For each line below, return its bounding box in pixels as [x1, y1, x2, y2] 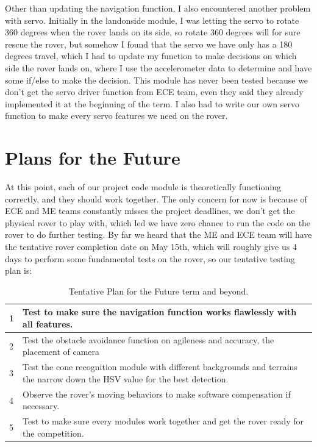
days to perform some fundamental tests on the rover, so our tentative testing [5, 252, 295, 265]
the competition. [23, 426, 84, 439]
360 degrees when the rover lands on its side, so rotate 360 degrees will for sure [5, 26, 301, 38]
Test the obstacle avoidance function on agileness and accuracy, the [23, 333, 274, 346]
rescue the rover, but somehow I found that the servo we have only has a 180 [5, 37, 293, 50]
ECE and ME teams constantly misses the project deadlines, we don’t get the [5, 204, 295, 217]
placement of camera [23, 345, 100, 358]
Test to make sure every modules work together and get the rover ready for [23, 415, 304, 427]
